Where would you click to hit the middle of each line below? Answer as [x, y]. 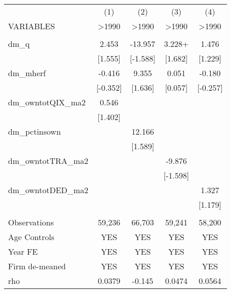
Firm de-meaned [37, 266]
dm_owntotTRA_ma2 [48, 161]
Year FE [23, 251]
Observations [31, 222]
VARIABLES [32, 26]
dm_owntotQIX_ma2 [47, 102]
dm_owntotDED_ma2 [48, 190]
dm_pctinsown [35, 131]
